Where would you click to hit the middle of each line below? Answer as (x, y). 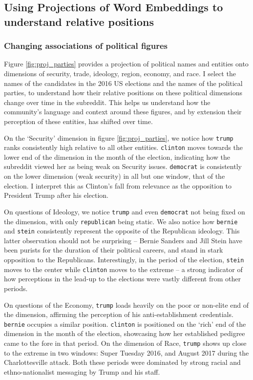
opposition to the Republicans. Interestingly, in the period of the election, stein (124, 260)
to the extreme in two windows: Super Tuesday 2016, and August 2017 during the (126, 352)
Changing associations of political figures (86, 46)
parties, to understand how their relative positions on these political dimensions (123, 93)
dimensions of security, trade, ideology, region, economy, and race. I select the (120, 73)
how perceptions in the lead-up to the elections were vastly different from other (122, 279)
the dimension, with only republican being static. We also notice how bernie (121, 221)
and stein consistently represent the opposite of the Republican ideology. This (122, 231)
